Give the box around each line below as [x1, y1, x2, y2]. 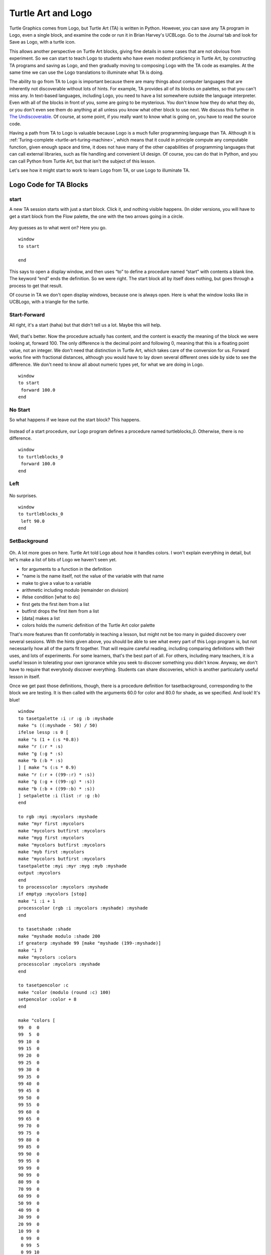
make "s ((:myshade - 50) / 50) [18, 723, 98, 728]
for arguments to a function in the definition [22, 566, 112, 572]
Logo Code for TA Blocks [9, 180, 88, 189]
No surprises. [9, 492, 38, 498]
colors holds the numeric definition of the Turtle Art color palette [22, 622, 155, 628]
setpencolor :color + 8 [18, 996, 77, 1002]
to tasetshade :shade [18, 926, 71, 932]
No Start [9, 406, 30, 413]
